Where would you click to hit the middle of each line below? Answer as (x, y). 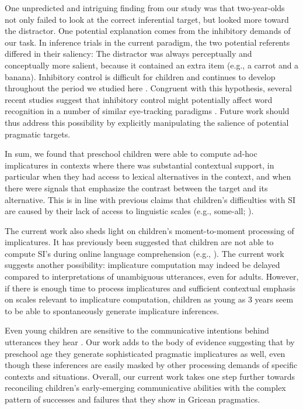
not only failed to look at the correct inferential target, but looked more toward (147, 19)
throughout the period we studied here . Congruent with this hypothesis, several (148, 88)
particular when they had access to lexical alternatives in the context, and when (148, 176)
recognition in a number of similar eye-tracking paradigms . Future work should (147, 111)
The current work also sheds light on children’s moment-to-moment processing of (149, 230)
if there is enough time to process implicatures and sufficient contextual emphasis (150, 288)
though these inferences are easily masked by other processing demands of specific (151, 365)
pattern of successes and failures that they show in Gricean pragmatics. (133, 399)
